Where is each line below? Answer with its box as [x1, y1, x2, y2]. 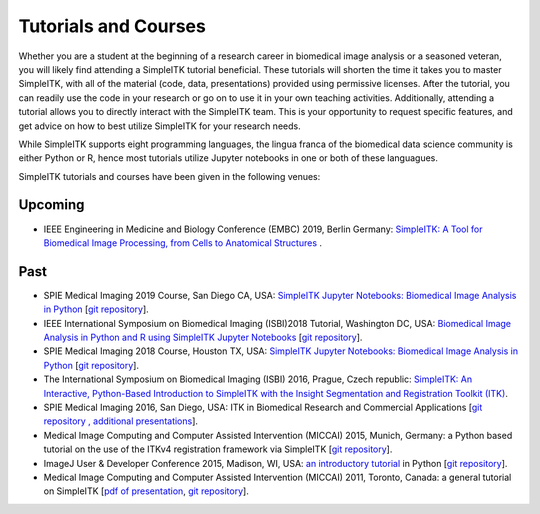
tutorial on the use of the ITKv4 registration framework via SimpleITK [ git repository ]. [43, 443, 393, 455]
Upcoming [18, 196, 85, 214]
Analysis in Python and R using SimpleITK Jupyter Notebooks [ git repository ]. [43, 331, 363, 344]
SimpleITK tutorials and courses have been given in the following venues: [18, 170, 321, 182]
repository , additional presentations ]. [43, 415, 199, 427]
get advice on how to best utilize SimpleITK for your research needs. [18, 120, 301, 132]
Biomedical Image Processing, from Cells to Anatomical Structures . [43, 236, 322, 249]
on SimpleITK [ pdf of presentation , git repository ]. [43, 485, 249, 497]
